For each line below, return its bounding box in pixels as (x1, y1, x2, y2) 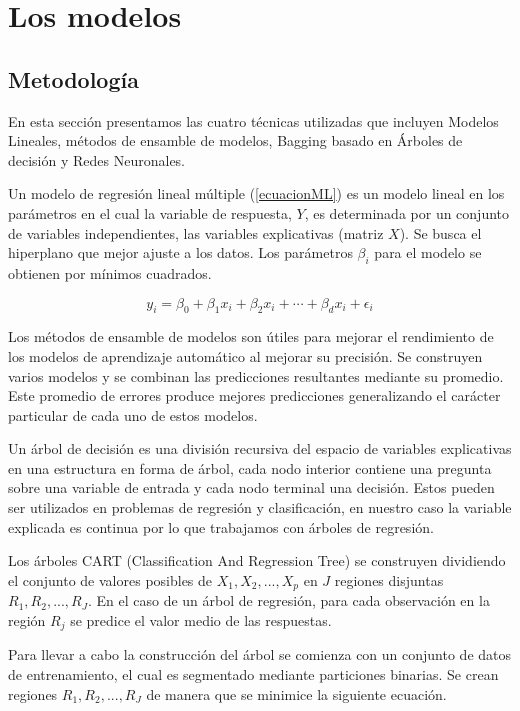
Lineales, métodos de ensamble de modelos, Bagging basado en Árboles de (8, 130, 463, 151)
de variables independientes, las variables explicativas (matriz (8, 222, 384, 243)
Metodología (8, 63, 139, 94)
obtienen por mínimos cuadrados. (8, 262, 212, 283)
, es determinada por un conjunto (304, 202, 510, 223)
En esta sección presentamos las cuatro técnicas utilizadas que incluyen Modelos (8, 110, 499, 131)
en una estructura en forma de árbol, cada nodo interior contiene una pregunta (8, 457, 492, 478)
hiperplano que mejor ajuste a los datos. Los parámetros (8, 242, 353, 263)
